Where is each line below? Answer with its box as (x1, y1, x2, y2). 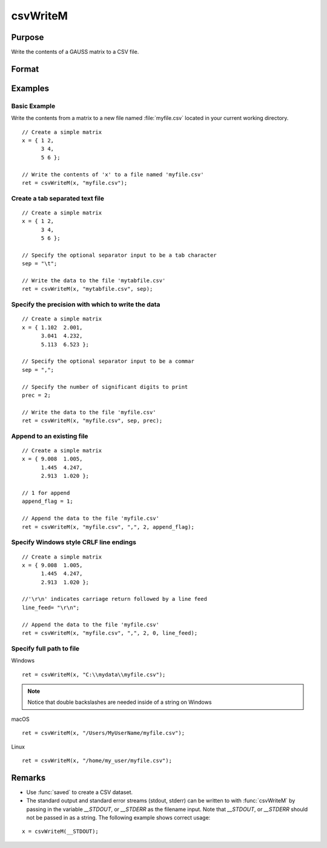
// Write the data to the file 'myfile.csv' (22, 409, 157, 416)
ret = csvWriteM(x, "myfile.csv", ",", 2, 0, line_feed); (22, 630, 198, 637)
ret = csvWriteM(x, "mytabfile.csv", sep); (22, 285, 153, 293)
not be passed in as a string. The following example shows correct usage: (26, 813, 211, 821)
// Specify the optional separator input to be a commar (22, 358, 195, 365)
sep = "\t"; (22, 260, 58, 267)
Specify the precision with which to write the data (11, 300, 160, 309)
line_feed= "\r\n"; (22, 604, 80, 611)
